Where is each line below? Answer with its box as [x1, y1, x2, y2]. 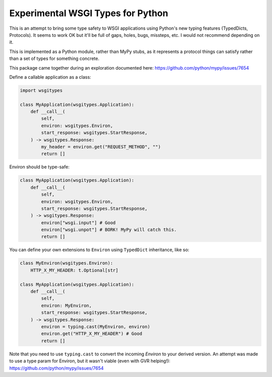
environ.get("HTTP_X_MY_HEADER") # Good [41, 331, 143, 337]
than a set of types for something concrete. [9, 55, 100, 61]
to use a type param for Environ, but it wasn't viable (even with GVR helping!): [9, 358, 171, 364]
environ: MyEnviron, [41, 302, 92, 308]
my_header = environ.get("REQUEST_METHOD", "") [41, 144, 161, 150]
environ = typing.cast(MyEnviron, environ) [41, 324, 151, 330]
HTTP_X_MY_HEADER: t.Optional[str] [30, 267, 118, 273]
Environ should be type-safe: [9, 164, 70, 170]
